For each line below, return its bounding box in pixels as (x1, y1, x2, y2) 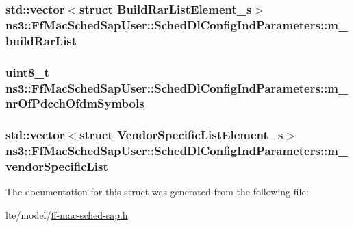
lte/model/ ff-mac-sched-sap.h (5, 208, 128, 222)
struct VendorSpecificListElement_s (79, 126, 283, 143)
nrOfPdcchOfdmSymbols (5, 95, 144, 112)
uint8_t (5, 63, 49, 80)
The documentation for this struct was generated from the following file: (5, 184, 309, 199)
